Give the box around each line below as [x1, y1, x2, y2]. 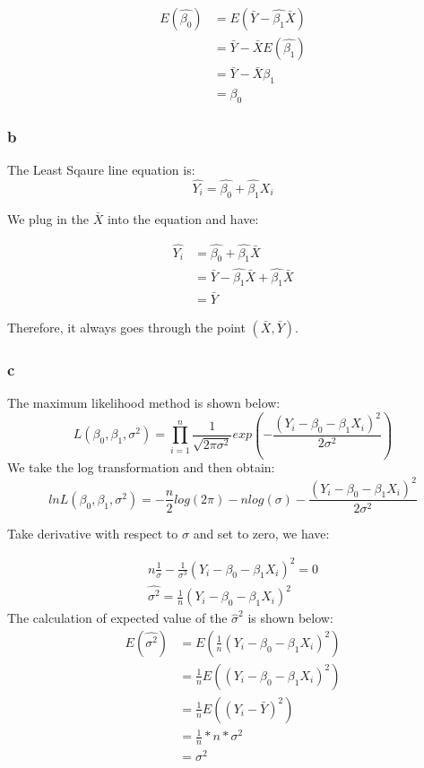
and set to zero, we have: [193, 523, 330, 542]
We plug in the [7, 209, 90, 228]
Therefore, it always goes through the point [7, 317, 246, 336]
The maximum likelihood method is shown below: [7, 393, 281, 411]
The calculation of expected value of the [7, 608, 228, 627]
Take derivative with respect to [7, 523, 178, 542]
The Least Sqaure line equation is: [7, 160, 195, 179]
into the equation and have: [107, 209, 259, 228]
